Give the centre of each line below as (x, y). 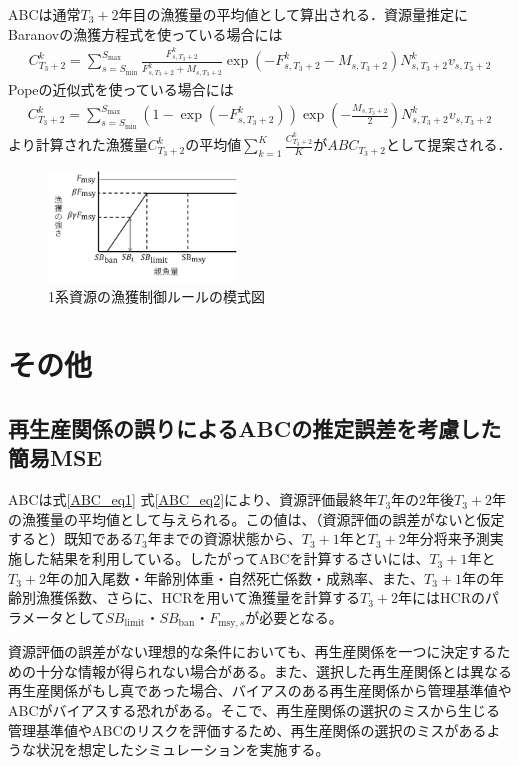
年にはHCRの (441, 597)
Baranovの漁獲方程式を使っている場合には (145, 33)
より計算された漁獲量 (78, 144)
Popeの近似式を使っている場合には (121, 88)
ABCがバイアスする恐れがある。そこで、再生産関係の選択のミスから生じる (254, 710)
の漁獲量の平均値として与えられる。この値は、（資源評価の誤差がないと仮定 (256, 518)
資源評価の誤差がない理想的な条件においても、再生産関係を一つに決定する (252, 651)
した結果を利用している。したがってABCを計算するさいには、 (225, 558)
